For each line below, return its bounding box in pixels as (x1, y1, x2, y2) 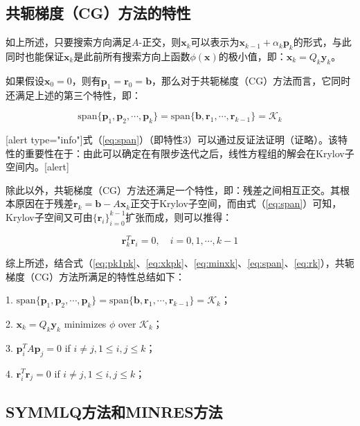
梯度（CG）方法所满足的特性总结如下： (6, 269, 186, 283)
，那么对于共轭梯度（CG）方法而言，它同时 (152, 73, 351, 87)
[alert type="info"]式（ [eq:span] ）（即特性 (6, 132, 183, 146)
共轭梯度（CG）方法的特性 (6, 2, 191, 24)
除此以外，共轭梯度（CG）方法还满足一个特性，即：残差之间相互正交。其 (6, 182, 341, 197)
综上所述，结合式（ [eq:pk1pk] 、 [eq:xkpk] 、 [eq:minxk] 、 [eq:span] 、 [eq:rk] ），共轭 (6, 255, 354, 269)
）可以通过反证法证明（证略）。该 (188, 132, 339, 146)
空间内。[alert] (6, 159, 69, 174)
